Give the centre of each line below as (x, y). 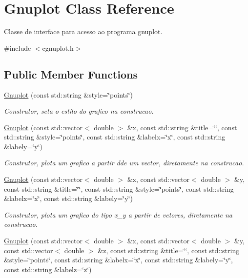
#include (18, 48)
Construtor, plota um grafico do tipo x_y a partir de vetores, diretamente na (118, 214)
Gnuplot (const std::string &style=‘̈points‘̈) (68, 94)
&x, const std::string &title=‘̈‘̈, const (182, 127)
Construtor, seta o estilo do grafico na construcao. (79, 111)
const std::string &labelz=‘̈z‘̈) (48, 269)
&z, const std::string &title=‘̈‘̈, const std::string (169, 250)
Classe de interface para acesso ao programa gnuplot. (83, 31)
